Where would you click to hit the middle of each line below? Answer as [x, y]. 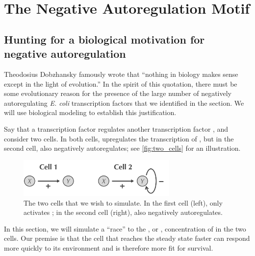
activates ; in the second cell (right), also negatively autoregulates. [123, 212]
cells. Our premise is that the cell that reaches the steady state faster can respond [127, 238]
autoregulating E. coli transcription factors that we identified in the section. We [124, 103]
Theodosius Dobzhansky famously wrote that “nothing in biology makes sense [121, 74]
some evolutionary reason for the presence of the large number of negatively [118, 93]
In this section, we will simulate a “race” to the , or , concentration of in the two [125, 228]
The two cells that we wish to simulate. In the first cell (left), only [123, 202]
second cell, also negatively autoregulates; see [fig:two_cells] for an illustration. [122, 148]
